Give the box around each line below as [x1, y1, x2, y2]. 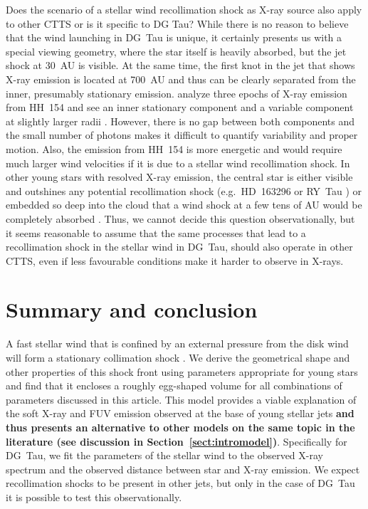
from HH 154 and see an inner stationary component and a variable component [6, 100, 354, 115]
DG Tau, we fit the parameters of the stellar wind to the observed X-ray [6, 448, 323, 463]
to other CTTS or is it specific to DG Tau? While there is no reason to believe [6, 16, 349, 31]
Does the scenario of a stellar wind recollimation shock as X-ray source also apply [6, 2, 362, 16]
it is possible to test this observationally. [6, 489, 182, 504]
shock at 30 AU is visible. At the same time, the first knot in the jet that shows [6, 58, 355, 73]
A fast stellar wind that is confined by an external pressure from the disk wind [6, 336, 349, 351]
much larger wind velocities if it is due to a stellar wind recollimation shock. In [6, 155, 350, 170]
